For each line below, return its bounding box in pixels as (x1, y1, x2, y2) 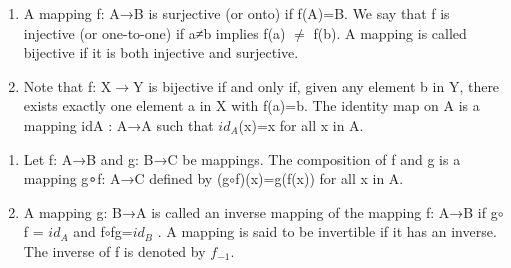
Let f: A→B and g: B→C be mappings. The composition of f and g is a (23, 148, 461, 169)
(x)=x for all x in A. (238, 114, 364, 135)
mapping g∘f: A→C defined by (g (23, 168, 230, 189)
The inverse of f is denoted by (23, 240, 206, 261)
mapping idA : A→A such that (23, 114, 214, 135)
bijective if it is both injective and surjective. (23, 42, 299, 63)
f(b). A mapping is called (313, 22, 467, 43)
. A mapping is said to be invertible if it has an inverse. (157, 221, 497, 242)
